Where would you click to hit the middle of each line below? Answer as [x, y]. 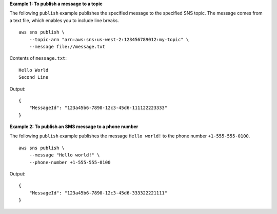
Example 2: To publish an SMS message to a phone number [74, 127]
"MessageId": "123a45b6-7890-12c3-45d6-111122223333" [98, 108]
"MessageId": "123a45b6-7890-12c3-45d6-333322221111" [98, 193]
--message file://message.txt [67, 47]
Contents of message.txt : [38, 58]
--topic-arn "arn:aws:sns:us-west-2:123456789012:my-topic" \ [109, 39]
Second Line [34, 77]
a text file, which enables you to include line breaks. [64, 20]
